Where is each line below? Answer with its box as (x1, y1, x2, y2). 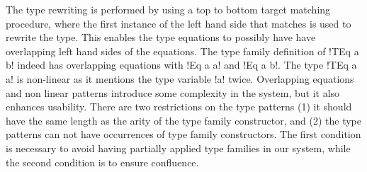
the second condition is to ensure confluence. (6, 154, 199, 169)
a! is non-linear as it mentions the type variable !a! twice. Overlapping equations (6, 71, 354, 86)
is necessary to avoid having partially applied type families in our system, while (6, 140, 351, 155)
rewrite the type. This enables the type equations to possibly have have (6, 30, 316, 45)
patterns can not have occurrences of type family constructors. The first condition (6, 127, 361, 142)
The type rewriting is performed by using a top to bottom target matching (6, 2, 331, 16)
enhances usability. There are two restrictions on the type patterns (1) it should (6, 99, 352, 114)
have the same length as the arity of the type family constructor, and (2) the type (6, 113, 361, 127)
